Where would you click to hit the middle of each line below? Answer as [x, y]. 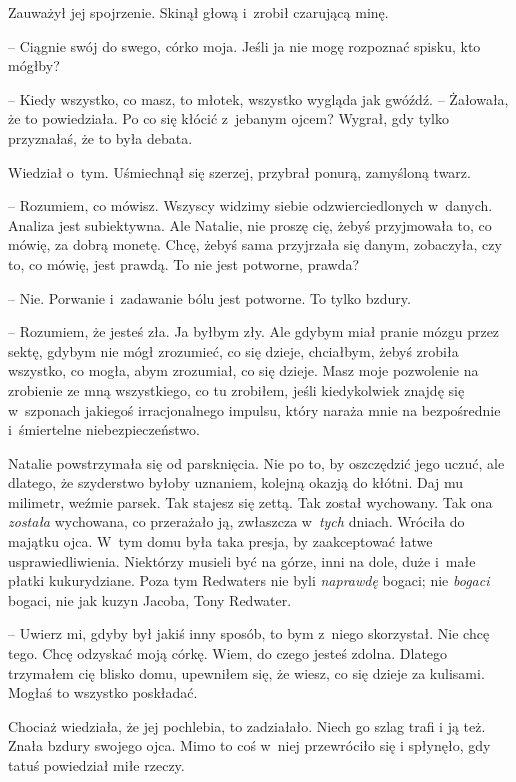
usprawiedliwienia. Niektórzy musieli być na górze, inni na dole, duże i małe [242, 560]
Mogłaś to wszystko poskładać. [103, 692]
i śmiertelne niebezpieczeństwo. [104, 429]
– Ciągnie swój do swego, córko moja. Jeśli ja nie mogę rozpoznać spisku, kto [244, 45]
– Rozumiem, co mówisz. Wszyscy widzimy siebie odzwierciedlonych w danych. [250, 205]
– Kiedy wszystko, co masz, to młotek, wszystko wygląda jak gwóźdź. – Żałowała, [258, 98]
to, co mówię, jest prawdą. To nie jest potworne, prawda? [184, 263]
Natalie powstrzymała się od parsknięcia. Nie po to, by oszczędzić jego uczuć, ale [256, 462]
